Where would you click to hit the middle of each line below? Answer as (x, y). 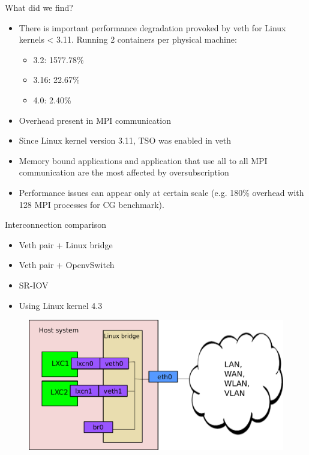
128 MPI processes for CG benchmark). (91, 204)
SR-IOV (34, 285)
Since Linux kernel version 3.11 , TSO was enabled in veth (125, 140)
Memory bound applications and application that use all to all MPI (143, 160)
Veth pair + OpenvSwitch (67, 265)
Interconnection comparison (55, 224)
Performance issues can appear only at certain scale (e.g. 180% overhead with (161, 192)
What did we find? (39, 7)
